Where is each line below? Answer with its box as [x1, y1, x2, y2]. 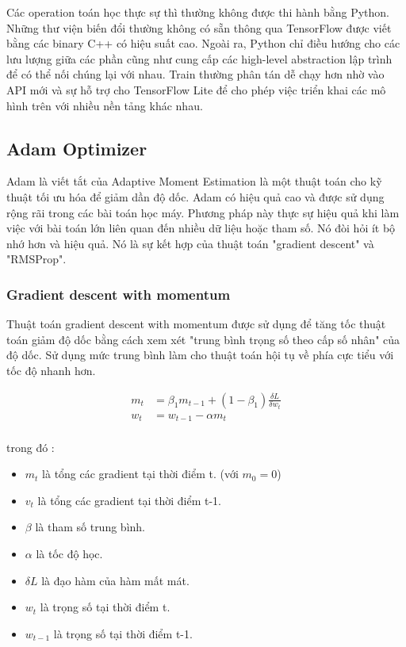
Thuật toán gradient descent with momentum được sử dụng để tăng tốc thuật [6, 316, 386, 332]
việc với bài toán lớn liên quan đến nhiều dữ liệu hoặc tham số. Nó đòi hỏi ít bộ [6, 220, 396, 236]
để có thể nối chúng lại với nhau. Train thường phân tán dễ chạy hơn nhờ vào [6, 66, 385, 82]
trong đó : [6, 438, 55, 455]
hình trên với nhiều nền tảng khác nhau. [6, 97, 203, 113]
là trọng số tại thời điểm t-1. [53, 625, 193, 641]
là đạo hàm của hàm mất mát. [41, 572, 190, 588]
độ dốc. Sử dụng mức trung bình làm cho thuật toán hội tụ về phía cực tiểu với [6, 346, 394, 363]
